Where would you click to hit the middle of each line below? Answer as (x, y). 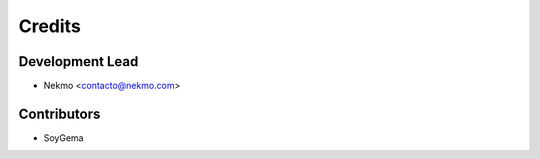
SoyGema (63, 137)
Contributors (59, 113)
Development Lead (78, 61)
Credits (50, 26)
